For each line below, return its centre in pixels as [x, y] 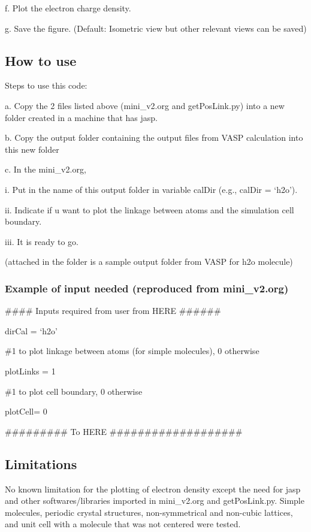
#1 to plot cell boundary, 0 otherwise [74, 391]
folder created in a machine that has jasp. [81, 117]
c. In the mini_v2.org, [46, 169]
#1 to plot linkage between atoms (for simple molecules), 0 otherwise [132, 351]
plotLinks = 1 [30, 371]
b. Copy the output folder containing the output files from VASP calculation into [154, 137]
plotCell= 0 [26, 411]
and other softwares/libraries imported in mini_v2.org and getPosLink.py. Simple [155, 501]
